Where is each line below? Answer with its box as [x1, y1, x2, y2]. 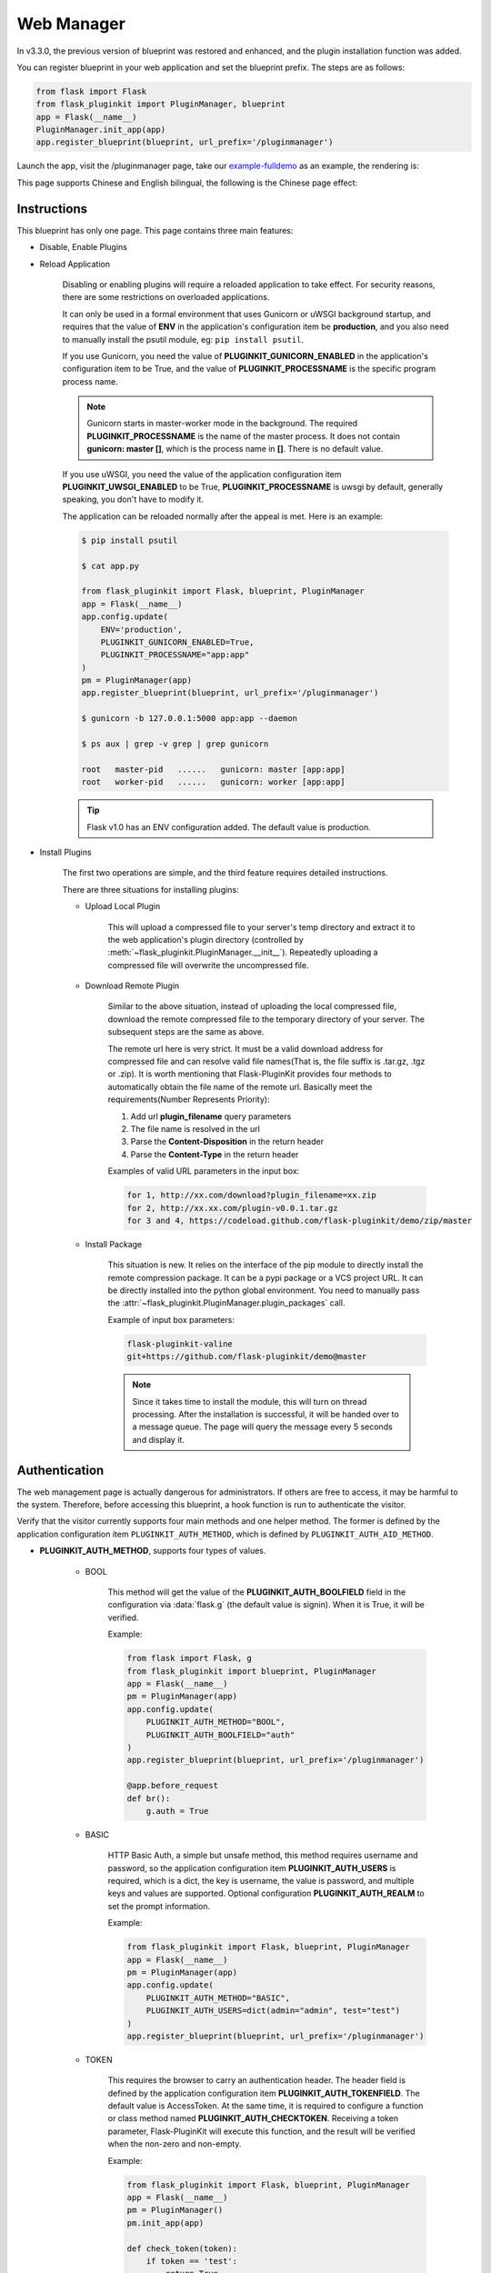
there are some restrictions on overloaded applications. [62, 292, 270, 303]
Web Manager [16, 14, 126, 34]
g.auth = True [145, 1806, 209, 1816]
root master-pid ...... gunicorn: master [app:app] [81, 764, 346, 775]
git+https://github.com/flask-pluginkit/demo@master [126, 1351, 367, 1362]
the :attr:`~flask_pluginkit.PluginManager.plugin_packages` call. [107, 1297, 346, 1308]
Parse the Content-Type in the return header [130, 1148, 299, 1159]
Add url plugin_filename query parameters [130, 1110, 292, 1122]
